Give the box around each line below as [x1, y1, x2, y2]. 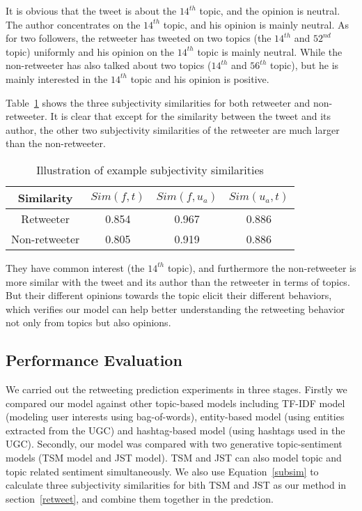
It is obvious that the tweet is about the [6, 3, 177, 17]
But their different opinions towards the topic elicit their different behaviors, [6, 288, 332, 303]
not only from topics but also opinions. [6, 315, 171, 330]
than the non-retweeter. [6, 136, 106, 151]
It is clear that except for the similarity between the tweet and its [50, 109, 331, 123]
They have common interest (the [6, 260, 145, 275]
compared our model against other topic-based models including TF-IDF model [6, 395, 345, 410]
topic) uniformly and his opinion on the [6, 44, 175, 59]
